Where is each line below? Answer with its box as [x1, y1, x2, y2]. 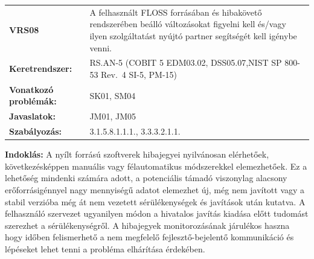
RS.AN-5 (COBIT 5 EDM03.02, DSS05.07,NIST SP [89, 56, 282, 69]
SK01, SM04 [89, 89, 136, 101]
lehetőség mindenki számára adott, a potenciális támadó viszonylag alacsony [5, 171, 287, 184]
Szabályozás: [9, 125, 62, 138]
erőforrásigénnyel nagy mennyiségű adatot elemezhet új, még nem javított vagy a [5, 183, 305, 196]
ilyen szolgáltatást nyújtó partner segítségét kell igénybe [89, 29, 297, 42]
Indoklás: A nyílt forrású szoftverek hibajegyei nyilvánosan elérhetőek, [5, 148, 269, 161]
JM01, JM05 [89, 110, 136, 123]
